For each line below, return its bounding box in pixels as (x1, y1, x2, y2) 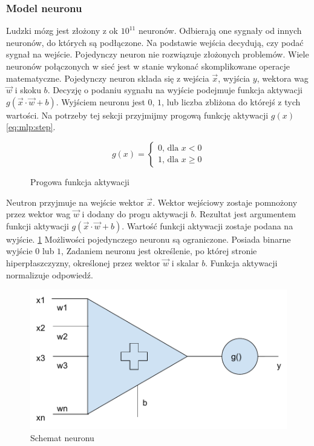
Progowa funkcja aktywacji (30, 175, 129, 188)
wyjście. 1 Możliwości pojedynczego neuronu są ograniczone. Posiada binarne (6, 232, 291, 245)
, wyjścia (218, 71, 250, 84)
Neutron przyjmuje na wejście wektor (6, 195, 144, 208)
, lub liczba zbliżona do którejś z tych (162, 95, 301, 108)
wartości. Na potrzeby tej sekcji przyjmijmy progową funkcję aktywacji (6, 108, 269, 121)
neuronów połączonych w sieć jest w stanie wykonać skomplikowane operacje (6, 60, 290, 72)
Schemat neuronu (30, 431, 94, 444)
